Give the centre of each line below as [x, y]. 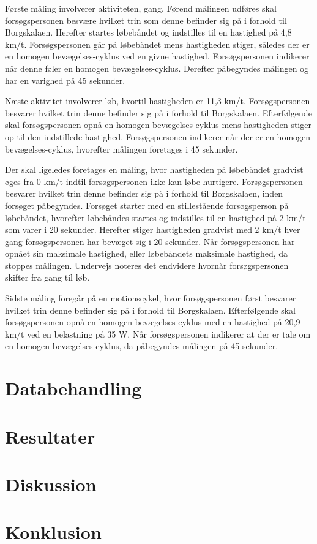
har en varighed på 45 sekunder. [65, 80]
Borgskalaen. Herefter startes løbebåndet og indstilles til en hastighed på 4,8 [148, 32]
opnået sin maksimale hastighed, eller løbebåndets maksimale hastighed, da [147, 253]
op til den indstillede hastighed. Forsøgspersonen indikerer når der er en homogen [158, 136]
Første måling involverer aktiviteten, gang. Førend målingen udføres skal [141, 8]
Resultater [50, 436]
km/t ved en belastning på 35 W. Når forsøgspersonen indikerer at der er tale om [158, 334]
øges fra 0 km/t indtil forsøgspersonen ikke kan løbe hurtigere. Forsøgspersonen [154, 181]
